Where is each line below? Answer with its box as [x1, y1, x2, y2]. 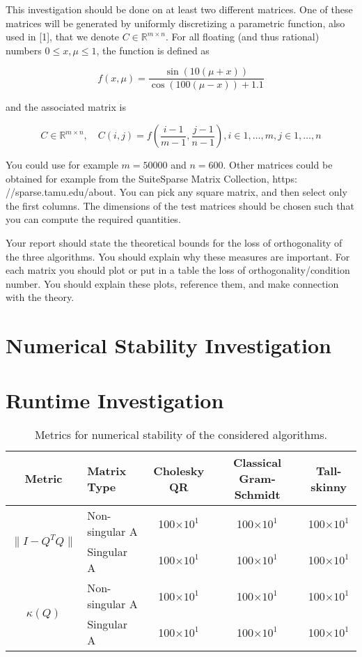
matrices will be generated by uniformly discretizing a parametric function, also [6, 15, 345, 30]
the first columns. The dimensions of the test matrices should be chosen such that [6, 198, 354, 212]
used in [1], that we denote [6, 29, 120, 44]
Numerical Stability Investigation [6, 331, 331, 360]
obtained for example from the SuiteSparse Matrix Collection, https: [6, 171, 297, 185]
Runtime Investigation [6, 385, 224, 414]
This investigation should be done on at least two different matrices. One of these [6, 2, 353, 16]
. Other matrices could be [223, 157, 333, 172]
